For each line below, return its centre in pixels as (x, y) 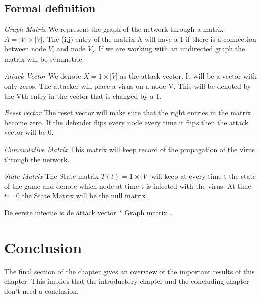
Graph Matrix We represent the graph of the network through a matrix (114, 29)
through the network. (37, 159)
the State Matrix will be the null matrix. (85, 196)
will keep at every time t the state (204, 176)
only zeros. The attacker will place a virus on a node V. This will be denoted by (128, 86)
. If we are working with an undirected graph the (170, 49)
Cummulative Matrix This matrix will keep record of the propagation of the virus (129, 149)
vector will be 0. (29, 132)
